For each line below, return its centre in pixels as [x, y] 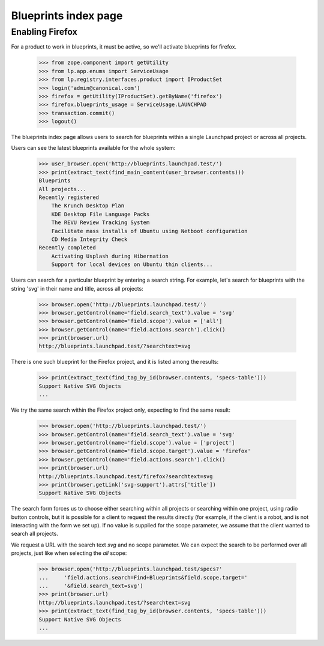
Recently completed [67, 248]
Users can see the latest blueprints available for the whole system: [93, 148]
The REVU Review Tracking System [100, 223]
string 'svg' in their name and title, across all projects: [77, 288]
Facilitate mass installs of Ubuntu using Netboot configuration [149, 231]
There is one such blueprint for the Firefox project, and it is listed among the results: [115, 362]
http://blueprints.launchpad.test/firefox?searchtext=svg [126, 476]
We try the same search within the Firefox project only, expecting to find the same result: [121, 410]
